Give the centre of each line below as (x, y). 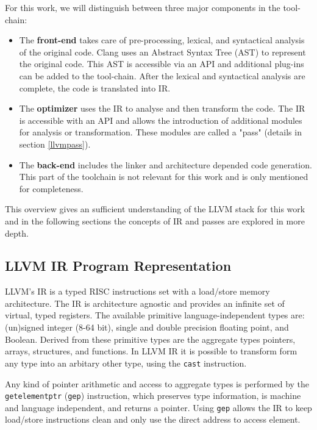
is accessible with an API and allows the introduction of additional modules (161, 120)
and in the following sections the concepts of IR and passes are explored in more (155, 220)
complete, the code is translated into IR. (95, 88)
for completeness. (51, 188)
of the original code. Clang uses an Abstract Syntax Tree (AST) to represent (162, 52)
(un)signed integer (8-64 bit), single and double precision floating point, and (147, 327)
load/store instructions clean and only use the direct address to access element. (153, 419)
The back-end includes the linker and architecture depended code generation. (166, 164)
